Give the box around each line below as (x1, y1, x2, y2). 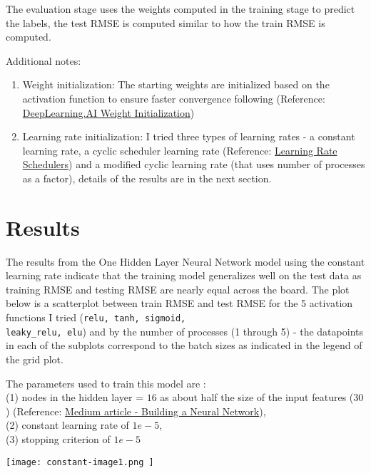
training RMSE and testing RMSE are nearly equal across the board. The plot (6, 281, 350, 296)
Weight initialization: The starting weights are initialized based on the (22, 77, 330, 92)
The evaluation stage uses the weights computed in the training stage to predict (6, 1, 355, 16)
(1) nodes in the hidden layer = (6, 390, 144, 405)
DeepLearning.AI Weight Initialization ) (22, 105, 195, 120)
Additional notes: (6, 53, 81, 68)
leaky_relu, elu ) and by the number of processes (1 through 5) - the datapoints (6, 323, 363, 338)
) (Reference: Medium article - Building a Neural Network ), (6, 403, 266, 418)
